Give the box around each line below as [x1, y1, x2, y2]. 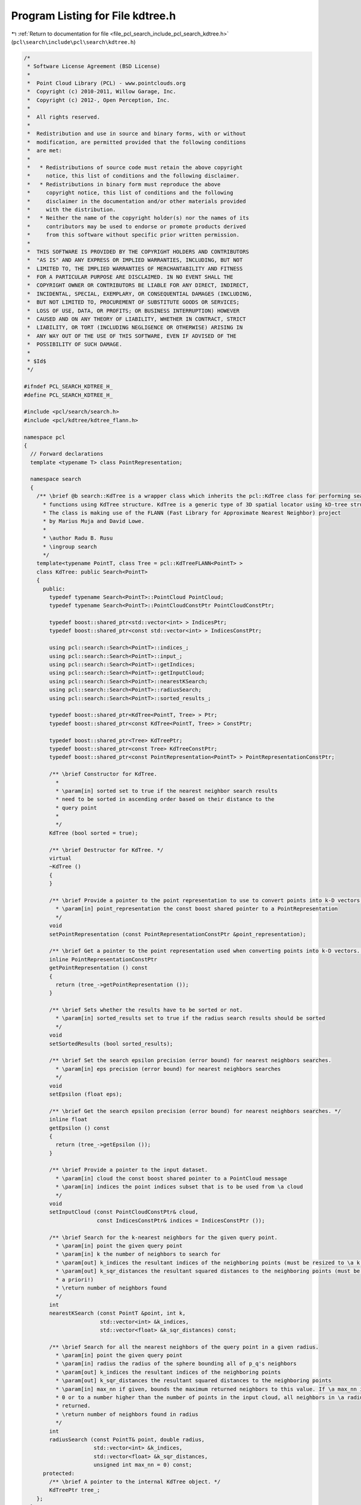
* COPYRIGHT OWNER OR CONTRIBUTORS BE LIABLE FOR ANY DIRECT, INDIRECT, [27, 282, 250, 289]
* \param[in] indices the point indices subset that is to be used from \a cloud [55, 1184, 303, 1190]
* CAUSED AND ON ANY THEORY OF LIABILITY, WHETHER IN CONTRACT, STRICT [27, 316, 246, 323]
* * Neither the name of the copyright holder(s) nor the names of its [27, 214, 250, 222]
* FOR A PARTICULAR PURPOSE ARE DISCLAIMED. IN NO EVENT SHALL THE [27, 274, 233, 281]
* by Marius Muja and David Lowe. [43, 518, 144, 525]
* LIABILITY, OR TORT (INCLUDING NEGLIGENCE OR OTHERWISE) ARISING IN [27, 324, 243, 331]
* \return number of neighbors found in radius [55, 1410, 199, 1418]
